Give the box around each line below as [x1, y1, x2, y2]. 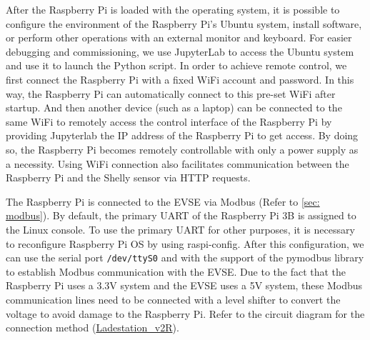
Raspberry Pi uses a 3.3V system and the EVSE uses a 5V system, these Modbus [6, 278, 363, 293]
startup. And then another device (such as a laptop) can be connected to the [6, 100, 342, 115]
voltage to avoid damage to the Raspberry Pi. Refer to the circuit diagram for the [6, 306, 365, 321]
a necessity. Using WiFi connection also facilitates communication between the [6, 156, 349, 171]
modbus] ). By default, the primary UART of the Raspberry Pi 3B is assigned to [6, 208, 356, 223]
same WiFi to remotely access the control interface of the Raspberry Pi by [6, 114, 332, 129]
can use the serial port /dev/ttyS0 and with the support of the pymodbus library [6, 250, 364, 265]
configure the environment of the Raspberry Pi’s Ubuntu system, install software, [6, 16, 362, 31]
